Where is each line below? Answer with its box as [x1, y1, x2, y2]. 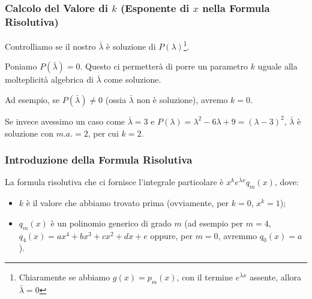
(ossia [105, 93, 127, 105]
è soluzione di [106, 40, 156, 52]
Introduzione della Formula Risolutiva [5, 152, 193, 167]
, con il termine [176, 270, 233, 283]
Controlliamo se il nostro [5, 40, 96, 52]
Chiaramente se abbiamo [19, 270, 110, 283]
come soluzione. [104, 73, 161, 86]
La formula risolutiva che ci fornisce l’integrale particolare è [5, 176, 224, 188]
